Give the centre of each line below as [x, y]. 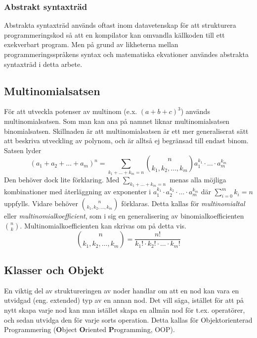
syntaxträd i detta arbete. [43, 64]
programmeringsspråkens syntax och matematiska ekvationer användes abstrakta [127, 54]
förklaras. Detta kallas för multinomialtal [183, 203]
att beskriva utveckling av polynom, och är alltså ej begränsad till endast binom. [126, 141]
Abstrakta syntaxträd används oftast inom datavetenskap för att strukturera [120, 25]
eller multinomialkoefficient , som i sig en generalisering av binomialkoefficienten [124, 216]
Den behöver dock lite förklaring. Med [62, 180]
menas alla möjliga [198, 180]
